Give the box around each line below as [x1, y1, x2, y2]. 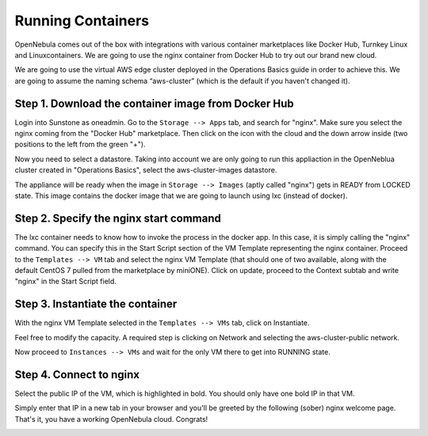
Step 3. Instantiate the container [14, 298, 178, 311]
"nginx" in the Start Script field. [14, 277, 117, 286]
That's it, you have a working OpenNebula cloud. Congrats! [14, 414, 208, 423]
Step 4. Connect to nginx [14, 368, 140, 381]
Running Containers [14, 12, 150, 29]
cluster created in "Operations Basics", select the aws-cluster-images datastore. [14, 165, 277, 175]
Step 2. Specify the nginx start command [14, 211, 222, 225]
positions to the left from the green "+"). [14, 139, 146, 150]
